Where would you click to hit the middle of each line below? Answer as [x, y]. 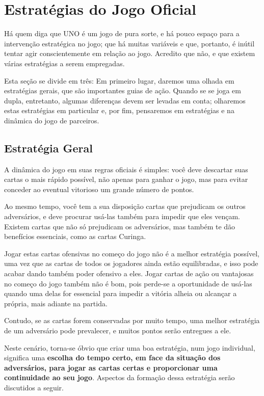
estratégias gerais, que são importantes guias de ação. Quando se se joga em [123, 90]
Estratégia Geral [48, 148]
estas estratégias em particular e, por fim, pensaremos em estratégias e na [119, 110]
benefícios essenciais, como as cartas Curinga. [75, 236]
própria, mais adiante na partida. [56, 303]
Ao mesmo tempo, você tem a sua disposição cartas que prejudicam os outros [125, 206]
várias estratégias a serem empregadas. [64, 63]
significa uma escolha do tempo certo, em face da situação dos [112, 358]
